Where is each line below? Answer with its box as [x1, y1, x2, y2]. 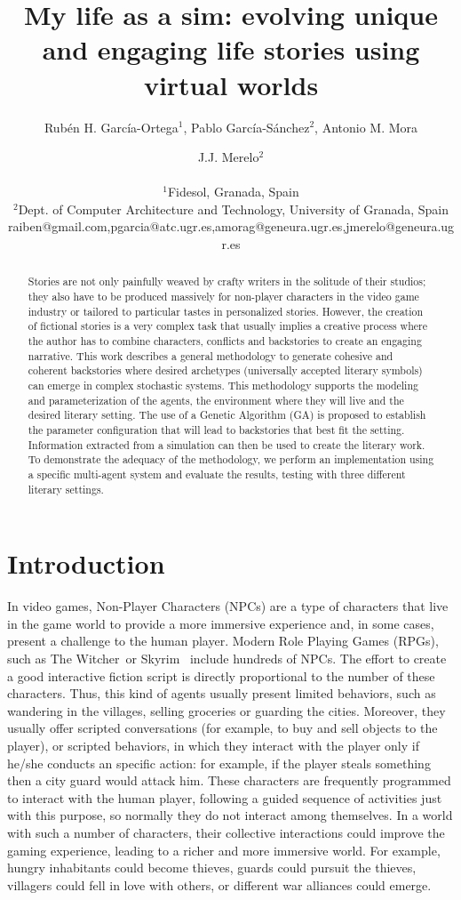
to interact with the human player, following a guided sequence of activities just [7, 788, 442, 807]
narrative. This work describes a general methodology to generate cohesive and [28, 348, 393, 363]
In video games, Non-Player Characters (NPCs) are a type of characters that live [7, 597, 449, 615]
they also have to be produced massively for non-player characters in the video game [28, 289, 419, 304]
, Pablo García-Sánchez [183, 117, 310, 136]
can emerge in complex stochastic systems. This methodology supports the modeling [28, 378, 418, 393]
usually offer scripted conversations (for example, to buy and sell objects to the [7, 719, 438, 737]
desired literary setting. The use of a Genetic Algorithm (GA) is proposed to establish [28, 407, 426, 422]
